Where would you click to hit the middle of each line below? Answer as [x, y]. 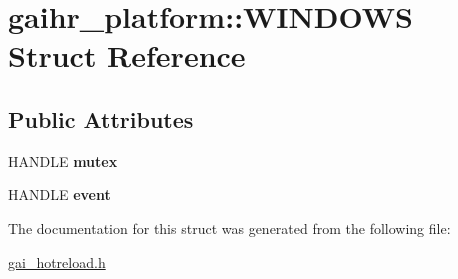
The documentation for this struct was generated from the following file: [229, 227]
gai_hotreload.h [57, 261]
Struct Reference [127, 55]
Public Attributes [101, 118]
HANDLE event [59, 194]
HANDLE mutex [63, 160]
